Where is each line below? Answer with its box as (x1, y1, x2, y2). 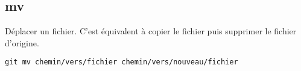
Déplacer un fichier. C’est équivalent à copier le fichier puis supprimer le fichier (5, 25, 297, 37)
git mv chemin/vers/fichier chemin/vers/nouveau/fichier (5, 58, 238, 67)
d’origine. (5, 36, 39, 49)
